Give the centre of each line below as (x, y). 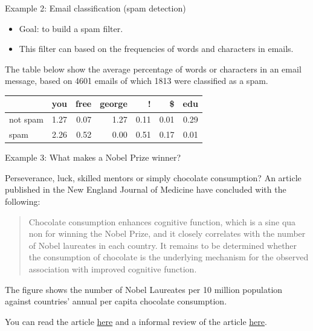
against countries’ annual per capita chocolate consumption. (116, 301)
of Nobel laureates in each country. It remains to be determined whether (163, 245)
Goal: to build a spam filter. (71, 28)
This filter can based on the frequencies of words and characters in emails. (156, 49)
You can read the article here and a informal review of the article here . (136, 321)
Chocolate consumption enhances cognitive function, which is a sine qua (162, 221)
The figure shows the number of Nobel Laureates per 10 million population (144, 289)
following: (23, 201)
